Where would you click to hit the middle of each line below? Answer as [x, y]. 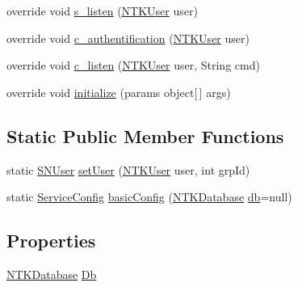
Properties [51, 241]
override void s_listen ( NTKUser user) [102, 11]
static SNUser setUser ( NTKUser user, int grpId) [128, 169]
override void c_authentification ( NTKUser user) [128, 38]
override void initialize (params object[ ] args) [119, 92]
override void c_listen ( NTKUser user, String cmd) [133, 65]
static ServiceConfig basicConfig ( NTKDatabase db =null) [149, 197]
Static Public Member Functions [145, 135]
